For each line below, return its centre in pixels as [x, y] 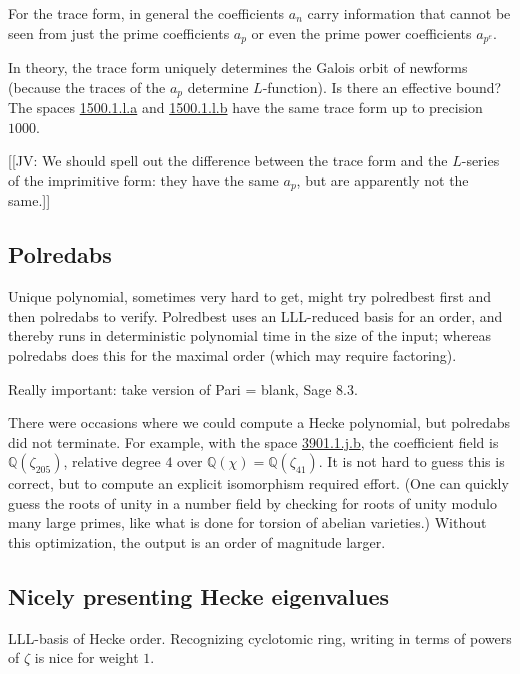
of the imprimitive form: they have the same [143, 179]
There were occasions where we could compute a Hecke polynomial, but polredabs [259, 422]
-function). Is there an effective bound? [382, 86]
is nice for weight [86, 657]
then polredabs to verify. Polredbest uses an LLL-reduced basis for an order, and [255, 315]
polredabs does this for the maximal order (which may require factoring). [232, 354]
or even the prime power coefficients [361, 32]
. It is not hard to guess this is [411, 461]
